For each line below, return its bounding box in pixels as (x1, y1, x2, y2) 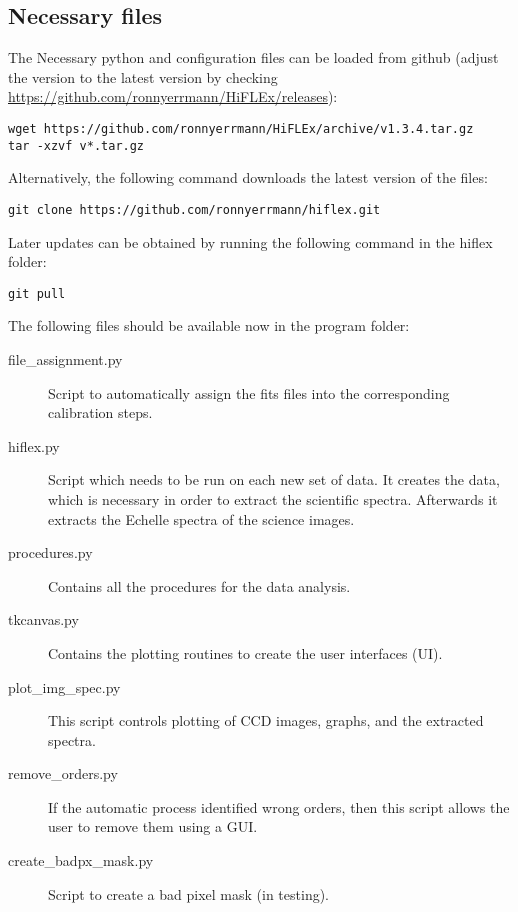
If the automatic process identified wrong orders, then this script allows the (48, 796, 510, 817)
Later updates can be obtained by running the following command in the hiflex (8, 231, 493, 252)
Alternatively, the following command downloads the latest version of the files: (8, 167, 488, 188)
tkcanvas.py (8, 609, 79, 630)
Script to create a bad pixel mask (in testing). (48, 883, 330, 904)
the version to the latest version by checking (8, 66, 278, 87)
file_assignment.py (8, 348, 123, 369)
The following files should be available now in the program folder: (8, 315, 410, 336)
